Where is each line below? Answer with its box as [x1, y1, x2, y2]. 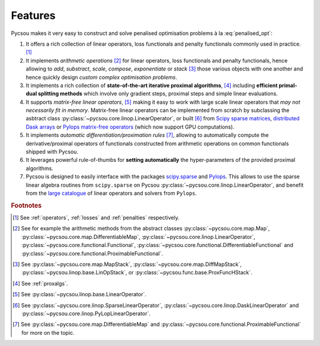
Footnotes [11, 201, 42, 210]
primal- [279, 82, 297, 89]
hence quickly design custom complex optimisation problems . [25, 73, 177, 81]
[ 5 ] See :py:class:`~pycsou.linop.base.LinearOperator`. [12, 291, 146, 298]
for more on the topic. [21, 329, 75, 336]
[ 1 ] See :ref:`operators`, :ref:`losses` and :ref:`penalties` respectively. [12, 214, 180, 222]
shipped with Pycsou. [25, 148, 79, 155]
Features [11, 9, 56, 22]
